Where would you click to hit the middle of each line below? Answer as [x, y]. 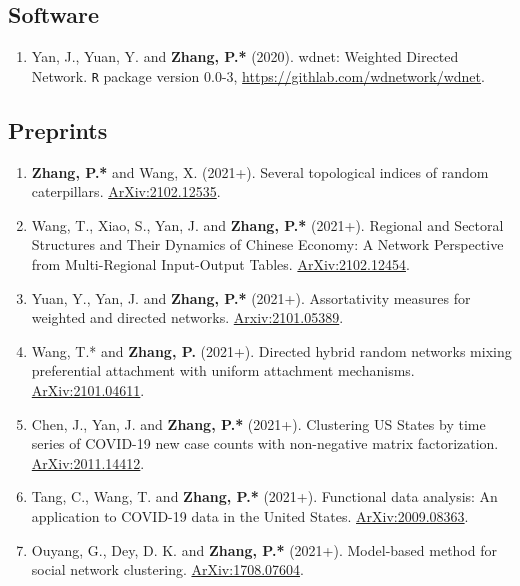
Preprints [58, 129]
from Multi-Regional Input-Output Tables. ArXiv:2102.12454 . [220, 264]
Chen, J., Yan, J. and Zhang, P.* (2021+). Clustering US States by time [258, 423]
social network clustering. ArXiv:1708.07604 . [167, 569]
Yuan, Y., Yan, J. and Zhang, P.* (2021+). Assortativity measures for [251, 297]
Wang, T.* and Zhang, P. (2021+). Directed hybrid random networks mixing [271, 350]
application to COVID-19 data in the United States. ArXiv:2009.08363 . [250, 515]
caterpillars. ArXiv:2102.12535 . [126, 191]
